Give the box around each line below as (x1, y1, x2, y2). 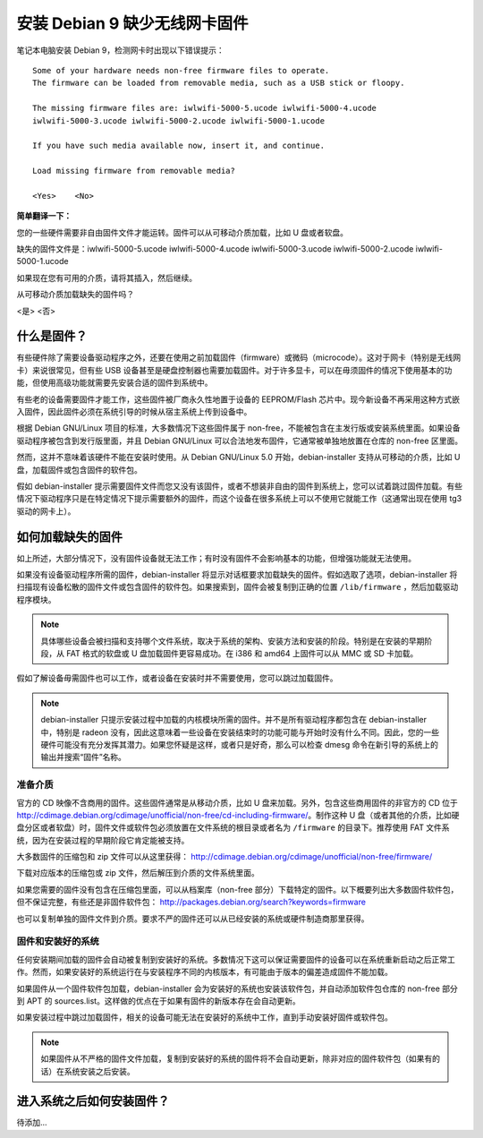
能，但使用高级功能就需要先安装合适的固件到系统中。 (16, 377, 213, 389)
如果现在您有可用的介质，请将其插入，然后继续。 (16, 272, 197, 283)
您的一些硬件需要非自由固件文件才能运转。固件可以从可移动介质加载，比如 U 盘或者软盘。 (16, 227, 349, 237)
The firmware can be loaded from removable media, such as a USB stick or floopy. (32, 78, 405, 89)
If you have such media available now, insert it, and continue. (32, 141, 326, 151)
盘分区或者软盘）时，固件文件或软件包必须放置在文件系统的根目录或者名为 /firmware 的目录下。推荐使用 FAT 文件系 (16, 822, 451, 833)
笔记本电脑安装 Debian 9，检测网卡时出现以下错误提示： (16, 45, 225, 56)
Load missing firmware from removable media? (32, 166, 236, 176)
